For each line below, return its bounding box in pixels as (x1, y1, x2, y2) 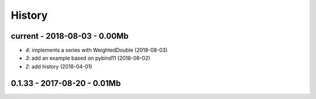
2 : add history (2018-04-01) (25, 63, 92, 70)
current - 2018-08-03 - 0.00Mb (11, 31, 129, 41)
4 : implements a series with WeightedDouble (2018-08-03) (25, 47, 168, 54)
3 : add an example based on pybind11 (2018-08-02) (25, 54, 150, 62)
